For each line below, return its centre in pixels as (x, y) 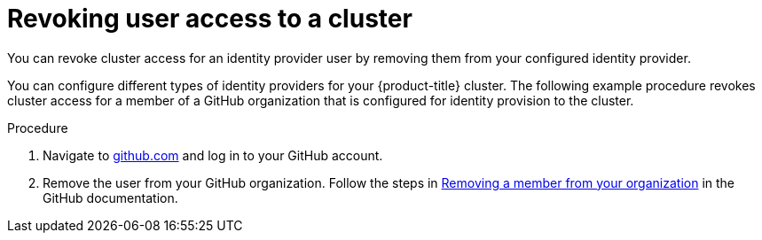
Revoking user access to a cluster (210, 19)
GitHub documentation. (110, 197)
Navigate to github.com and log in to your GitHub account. (213, 155)
